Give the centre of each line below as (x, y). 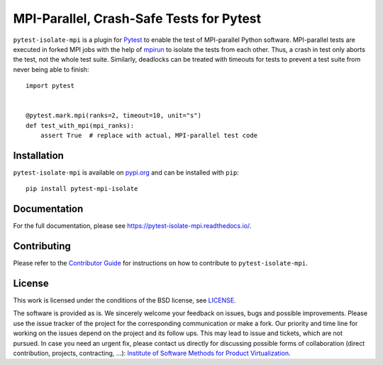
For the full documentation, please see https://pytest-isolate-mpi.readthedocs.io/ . (132, 226)
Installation (38, 155)
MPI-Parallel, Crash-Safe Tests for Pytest (137, 18)
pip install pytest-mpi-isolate (82, 189)
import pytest (50, 86)
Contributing (42, 246)
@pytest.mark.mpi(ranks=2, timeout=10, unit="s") (114, 116)
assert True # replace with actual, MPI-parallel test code (149, 136)
